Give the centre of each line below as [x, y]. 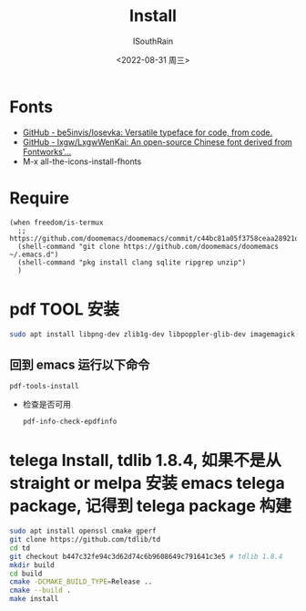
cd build [26, 574]
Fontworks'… [47, 151]
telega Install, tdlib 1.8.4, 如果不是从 [146, 461]
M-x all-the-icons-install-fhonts [82, 161]
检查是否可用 [46, 404]
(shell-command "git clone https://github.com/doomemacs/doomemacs [148, 246]
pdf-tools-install [44, 387]
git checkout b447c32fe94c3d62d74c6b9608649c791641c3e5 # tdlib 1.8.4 [146, 556]
